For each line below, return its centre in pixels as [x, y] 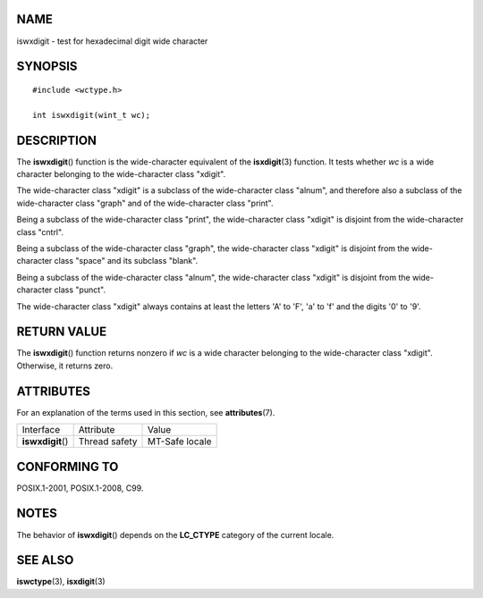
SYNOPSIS [47, 67]
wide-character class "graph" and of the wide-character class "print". [145, 203]
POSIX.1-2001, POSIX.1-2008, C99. [80, 488]
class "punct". [80, 290]
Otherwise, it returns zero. [65, 366]
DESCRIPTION [57, 140]
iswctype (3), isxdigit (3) [61, 582]
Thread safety [108, 442]
